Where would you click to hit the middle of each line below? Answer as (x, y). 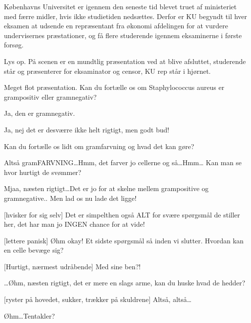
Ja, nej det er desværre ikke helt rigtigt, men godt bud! (87, 129)
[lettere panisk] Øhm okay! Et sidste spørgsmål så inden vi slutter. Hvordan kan (124, 240)
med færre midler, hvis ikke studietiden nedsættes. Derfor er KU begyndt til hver (125, 16)
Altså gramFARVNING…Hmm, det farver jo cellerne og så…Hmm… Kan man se (123, 162)
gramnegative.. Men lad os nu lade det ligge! (70, 198)
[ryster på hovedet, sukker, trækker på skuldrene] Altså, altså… (98, 299)
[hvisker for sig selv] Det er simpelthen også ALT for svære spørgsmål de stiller (122, 214)
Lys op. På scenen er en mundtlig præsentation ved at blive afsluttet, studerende (125, 61)
